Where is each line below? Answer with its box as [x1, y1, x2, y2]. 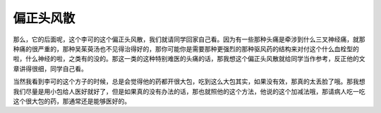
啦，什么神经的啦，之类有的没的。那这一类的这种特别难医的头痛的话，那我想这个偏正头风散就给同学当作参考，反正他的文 [13, 55, 365, 63]
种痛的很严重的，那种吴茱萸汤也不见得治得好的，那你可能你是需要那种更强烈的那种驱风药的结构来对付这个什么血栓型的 [13, 44, 359, 53]
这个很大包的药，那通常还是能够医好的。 [13, 97, 131, 105]
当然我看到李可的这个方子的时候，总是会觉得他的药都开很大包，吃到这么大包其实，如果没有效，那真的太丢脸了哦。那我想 [13, 77, 365, 86]
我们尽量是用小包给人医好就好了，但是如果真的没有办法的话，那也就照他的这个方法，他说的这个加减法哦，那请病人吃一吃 [13, 87, 365, 95]
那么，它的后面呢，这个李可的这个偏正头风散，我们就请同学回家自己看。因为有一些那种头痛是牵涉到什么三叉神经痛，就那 [13, 35, 365, 44]
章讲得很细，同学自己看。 [13, 64, 87, 73]
